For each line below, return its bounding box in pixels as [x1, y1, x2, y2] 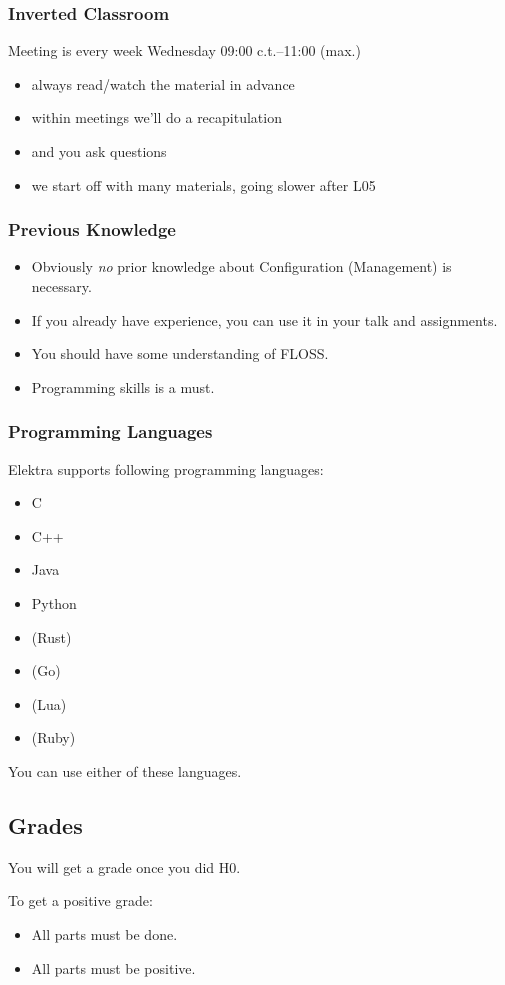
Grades [8, 809, 83, 840]
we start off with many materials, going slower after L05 [31, 174, 376, 195]
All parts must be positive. [31, 957, 196, 978]
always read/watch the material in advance [31, 73, 295, 94]
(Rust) [31, 626, 72, 647]
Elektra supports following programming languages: [8, 458, 324, 479]
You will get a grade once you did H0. [8, 856, 241, 877]
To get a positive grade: [8, 890, 153, 911]
